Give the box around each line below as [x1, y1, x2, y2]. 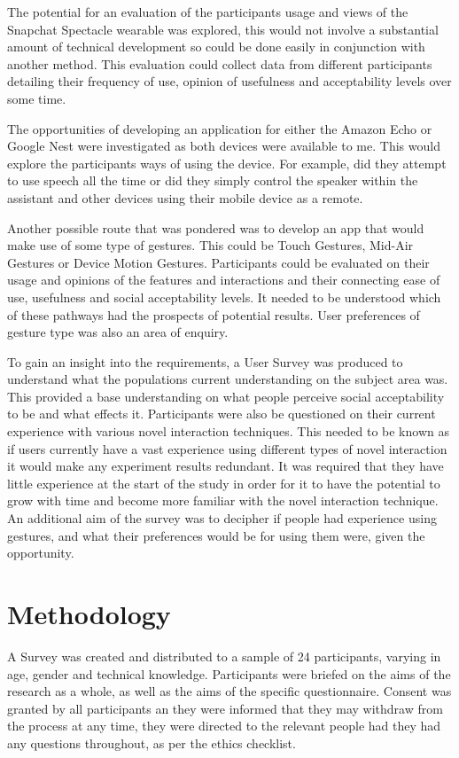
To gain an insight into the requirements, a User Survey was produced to [7, 352, 403, 371]
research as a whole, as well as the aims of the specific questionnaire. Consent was [7, 682, 452, 700]
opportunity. [7, 543, 74, 562]
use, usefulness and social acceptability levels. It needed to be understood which [7, 287, 441, 306]
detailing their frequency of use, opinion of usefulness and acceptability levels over [7, 72, 452, 90]
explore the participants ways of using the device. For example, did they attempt [7, 153, 447, 172]
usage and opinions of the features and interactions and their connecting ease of [7, 270, 440, 289]
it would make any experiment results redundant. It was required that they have [7, 457, 444, 475]
